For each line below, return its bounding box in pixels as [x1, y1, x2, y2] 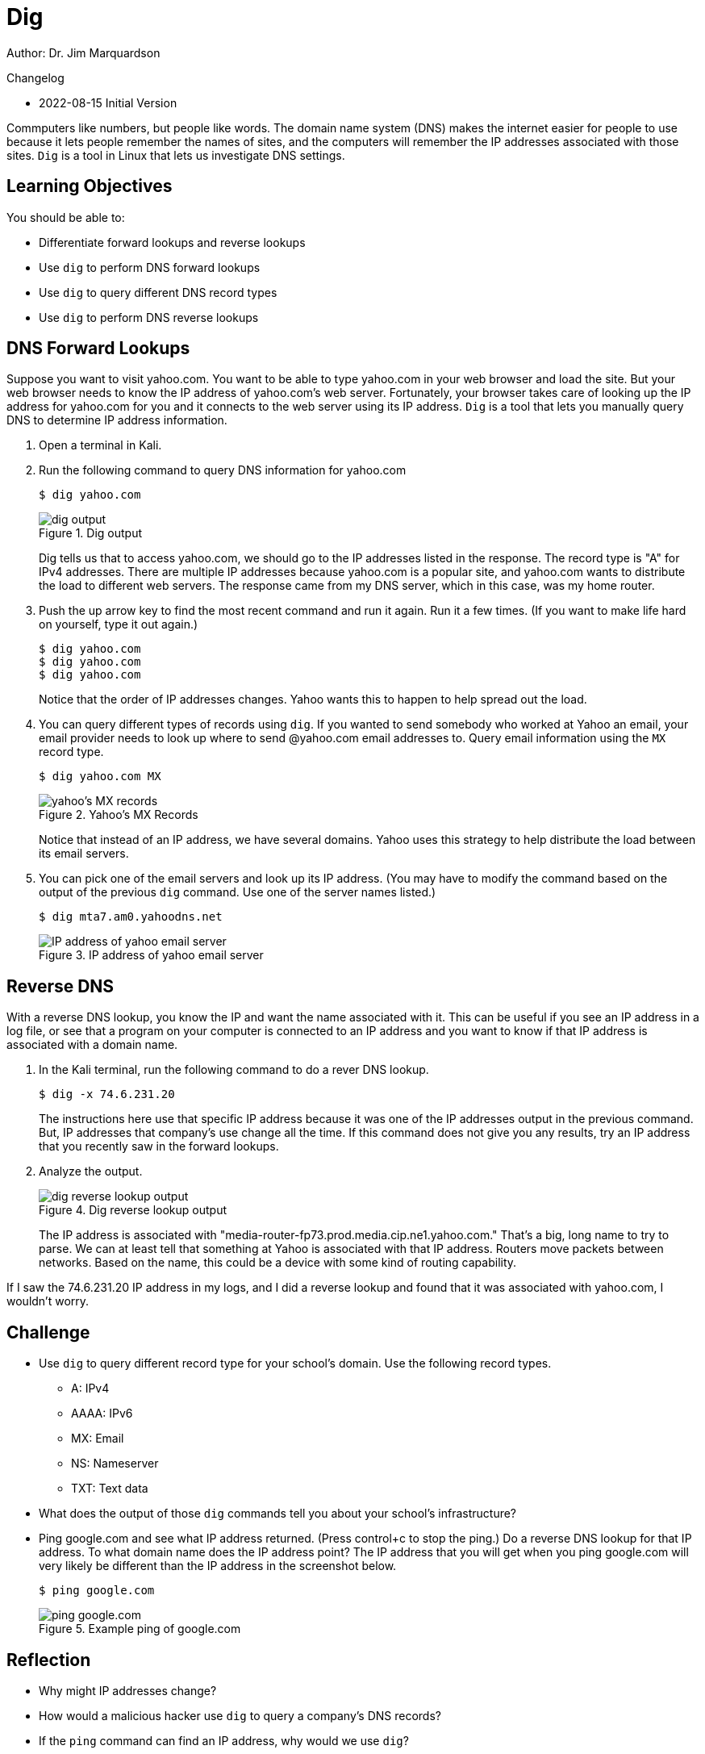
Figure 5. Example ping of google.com [39, 1622, 241, 1636]
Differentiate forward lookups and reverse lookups [39, 235, 306, 249]
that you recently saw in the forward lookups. [39, 1139, 279, 1154]
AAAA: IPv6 [71, 1406, 133, 1421]
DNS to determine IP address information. [6, 413, 227, 428]
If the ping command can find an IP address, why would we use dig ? [39, 1733, 409, 1748]
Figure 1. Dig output [39, 526, 143, 541]
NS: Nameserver [71, 1456, 159, 1471]
